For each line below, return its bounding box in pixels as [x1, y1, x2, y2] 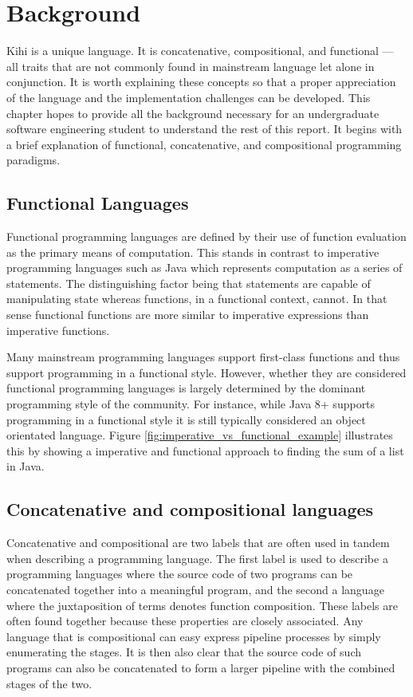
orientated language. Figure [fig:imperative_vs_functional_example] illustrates [6, 427, 393, 443]
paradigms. [6, 152, 61, 168]
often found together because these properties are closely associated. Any [6, 612, 364, 629]
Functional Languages [6, 191, 189, 215]
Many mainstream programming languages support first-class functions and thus [6, 348, 400, 365]
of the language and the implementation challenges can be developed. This [6, 89, 371, 105]
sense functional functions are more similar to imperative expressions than [6, 306, 369, 323]
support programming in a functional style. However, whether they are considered [6, 364, 407, 380]
